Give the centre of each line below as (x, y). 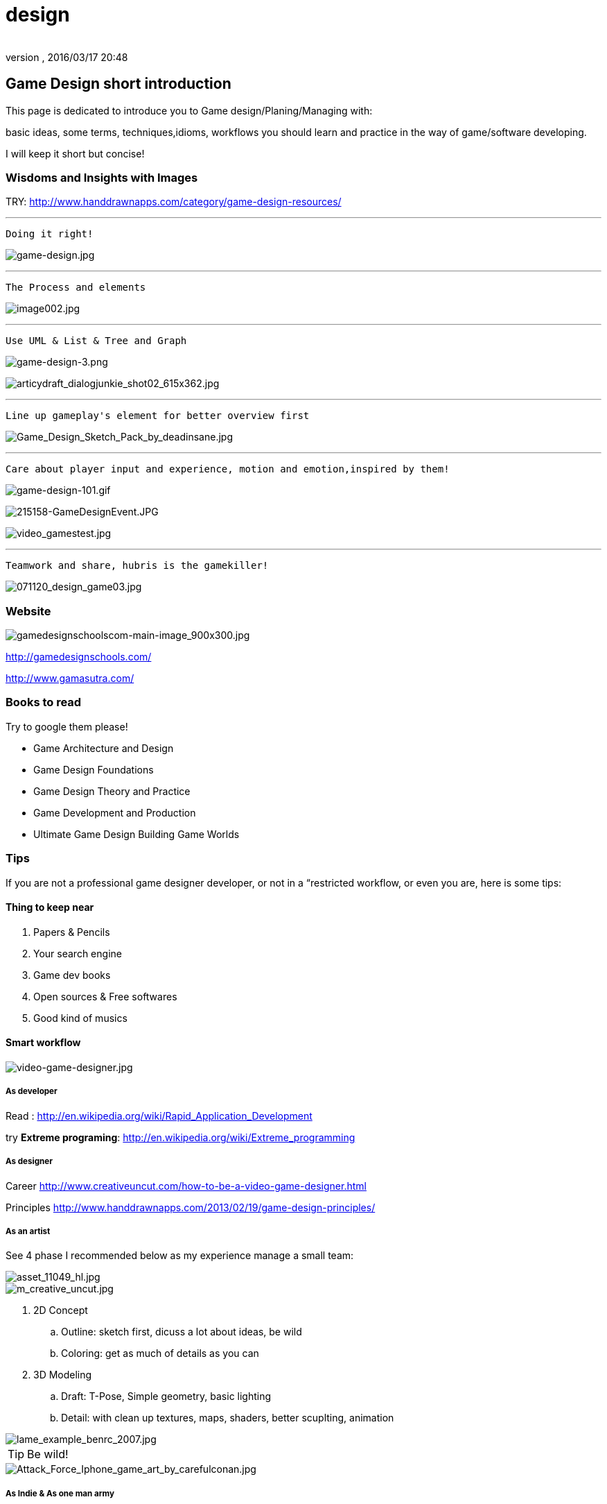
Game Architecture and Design (104, 748)
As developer (32, 1092)
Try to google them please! (67, 726)
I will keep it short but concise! (75, 153)
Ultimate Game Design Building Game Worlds (137, 834)
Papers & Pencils (72, 932)
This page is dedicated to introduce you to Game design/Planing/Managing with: (189, 110)
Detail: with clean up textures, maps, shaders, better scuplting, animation (228, 1418)
